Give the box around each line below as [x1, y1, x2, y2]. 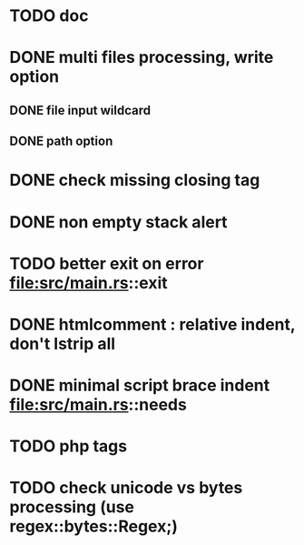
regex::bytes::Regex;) [9, 516, 179, 537]
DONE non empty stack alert [9, 211, 229, 232]
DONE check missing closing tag [9, 170, 260, 191]
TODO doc [9, 5, 89, 26]
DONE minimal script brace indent [9, 375, 270, 396]
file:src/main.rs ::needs [9, 395, 188, 415]
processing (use [9, 497, 134, 518]
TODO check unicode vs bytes [9, 478, 243, 499]
